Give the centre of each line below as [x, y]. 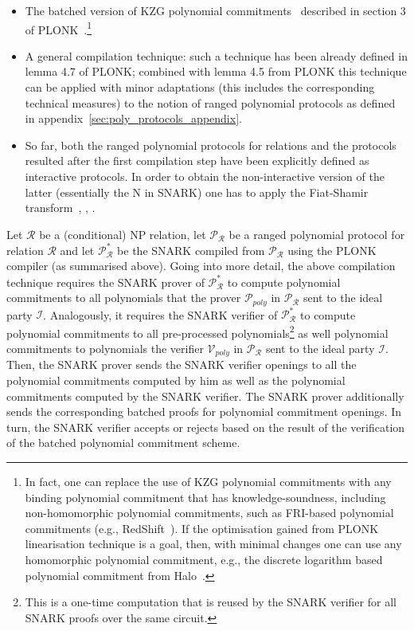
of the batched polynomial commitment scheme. [123, 443]
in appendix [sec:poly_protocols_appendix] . [133, 118]
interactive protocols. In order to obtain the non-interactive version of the [205, 176]
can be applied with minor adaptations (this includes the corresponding [200, 87]
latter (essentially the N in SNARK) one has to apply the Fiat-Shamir [197, 192]
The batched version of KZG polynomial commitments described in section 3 [215, 10]
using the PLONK [332, 250]
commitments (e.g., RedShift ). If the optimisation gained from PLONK [202, 528]
